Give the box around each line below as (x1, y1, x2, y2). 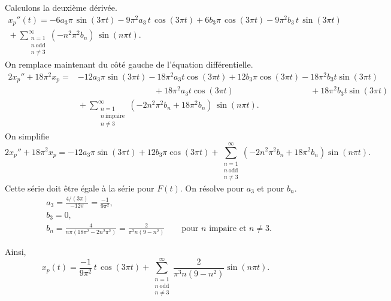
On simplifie (5, 130, 49, 142)
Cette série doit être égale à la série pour (5, 181, 154, 194)
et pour (257, 181, 284, 194)
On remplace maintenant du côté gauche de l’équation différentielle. (5, 58, 253, 71)
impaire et (209, 224, 247, 233)
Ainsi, (5, 245, 26, 258)
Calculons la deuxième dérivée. (5, 1, 117, 13)
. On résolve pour (180, 181, 244, 194)
